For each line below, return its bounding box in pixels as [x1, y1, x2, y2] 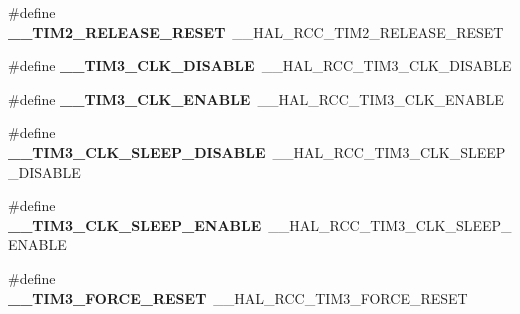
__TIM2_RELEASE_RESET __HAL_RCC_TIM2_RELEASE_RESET [8, 21, 504, 42]
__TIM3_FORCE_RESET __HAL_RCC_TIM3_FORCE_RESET [8, 287, 468, 308]
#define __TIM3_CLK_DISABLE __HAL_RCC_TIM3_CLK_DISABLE [8, 55, 512, 76]
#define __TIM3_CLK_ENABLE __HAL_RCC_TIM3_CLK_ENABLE [8, 88, 504, 109]
